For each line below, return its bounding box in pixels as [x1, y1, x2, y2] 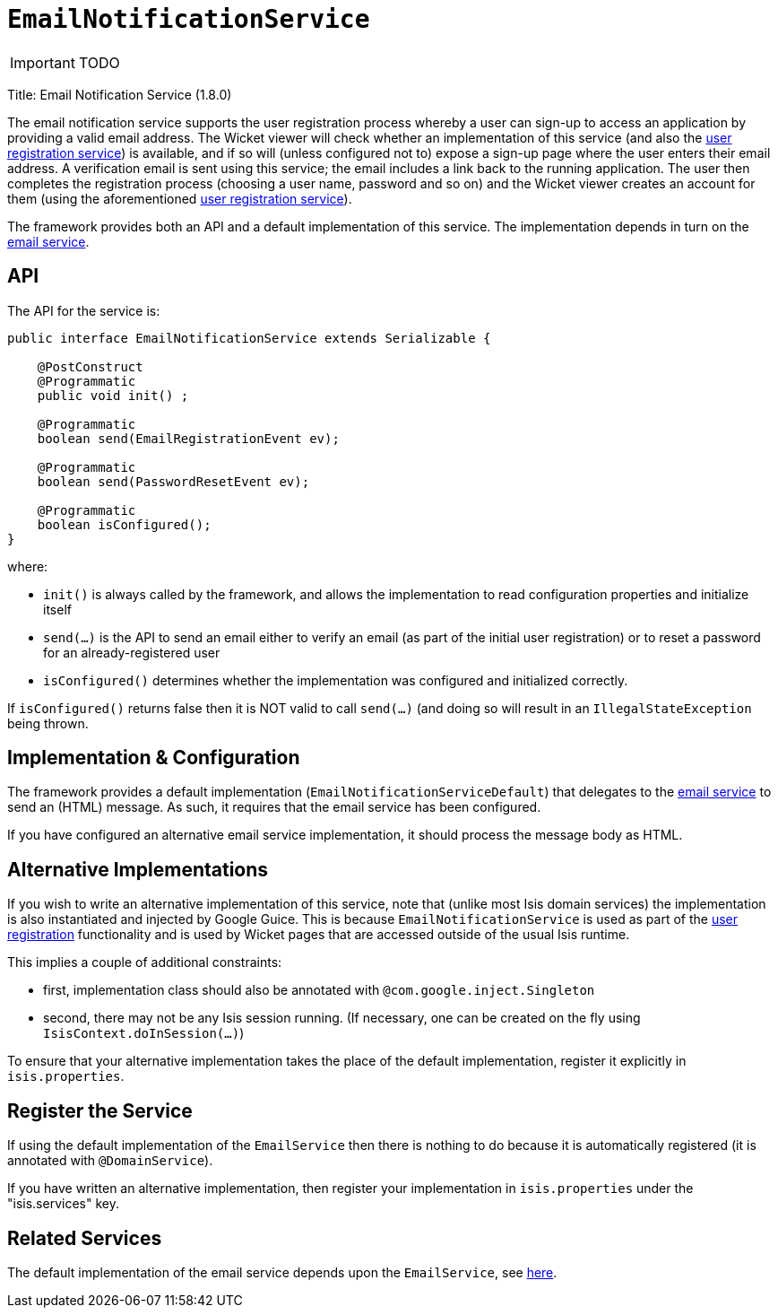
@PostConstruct [37, 359, 143, 374]
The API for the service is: [7, 302, 160, 318]
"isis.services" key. [7, 1196, 119, 1212]
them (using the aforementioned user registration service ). [7, 190, 352, 206]
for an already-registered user [43, 644, 220, 660]
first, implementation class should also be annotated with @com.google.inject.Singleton [43, 982, 595, 998]
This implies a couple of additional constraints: [7, 954, 282, 971]
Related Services [7, 1226, 162, 1250]
